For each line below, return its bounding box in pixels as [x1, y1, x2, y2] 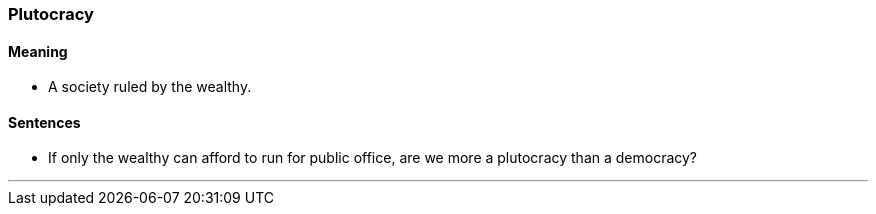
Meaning [8, 42, 68, 60]
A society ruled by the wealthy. [48, 78, 252, 96]
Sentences [8, 113, 81, 131]
